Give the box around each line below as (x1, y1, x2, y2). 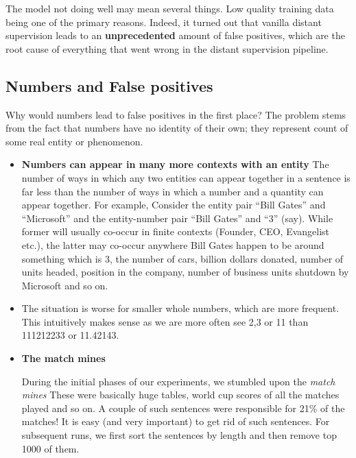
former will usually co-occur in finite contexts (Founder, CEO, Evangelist (21, 224, 330, 239)
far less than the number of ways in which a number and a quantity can (21, 184, 324, 198)
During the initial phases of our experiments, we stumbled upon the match (21, 374, 335, 388)
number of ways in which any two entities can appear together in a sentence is (21, 170, 351, 184)
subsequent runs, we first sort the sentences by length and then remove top (21, 428, 337, 442)
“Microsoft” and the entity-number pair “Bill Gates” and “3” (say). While (21, 210, 333, 225)
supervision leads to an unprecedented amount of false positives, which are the (5, 28, 345, 43)
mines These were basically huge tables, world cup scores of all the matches (21, 387, 340, 402)
